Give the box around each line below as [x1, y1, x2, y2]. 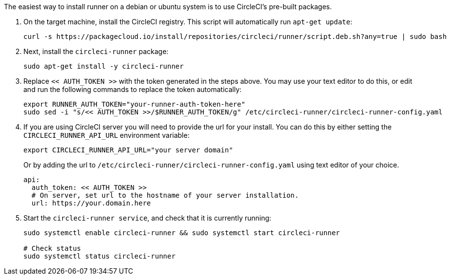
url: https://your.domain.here [31, 199, 151, 207]
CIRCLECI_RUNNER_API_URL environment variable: [23, 131, 190, 139]
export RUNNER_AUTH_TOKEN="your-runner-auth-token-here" [23, 100, 246, 108]
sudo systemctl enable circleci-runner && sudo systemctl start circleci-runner [23, 229, 340, 237]
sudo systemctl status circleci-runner [23, 252, 176, 260]
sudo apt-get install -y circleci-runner [23, 62, 184, 70]
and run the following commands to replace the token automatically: [23, 85, 242, 93]
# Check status [23, 244, 81, 252]
